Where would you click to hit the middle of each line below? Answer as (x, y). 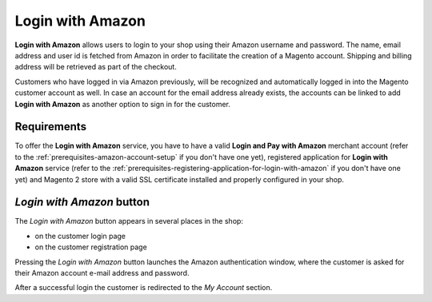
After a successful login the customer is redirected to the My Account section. (144, 288)
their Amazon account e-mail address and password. (102, 273)
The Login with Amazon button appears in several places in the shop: (129, 221)
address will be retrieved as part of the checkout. (96, 67)
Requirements (51, 127)
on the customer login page (80, 236)
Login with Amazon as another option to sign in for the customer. (123, 104)
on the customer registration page (91, 247)
